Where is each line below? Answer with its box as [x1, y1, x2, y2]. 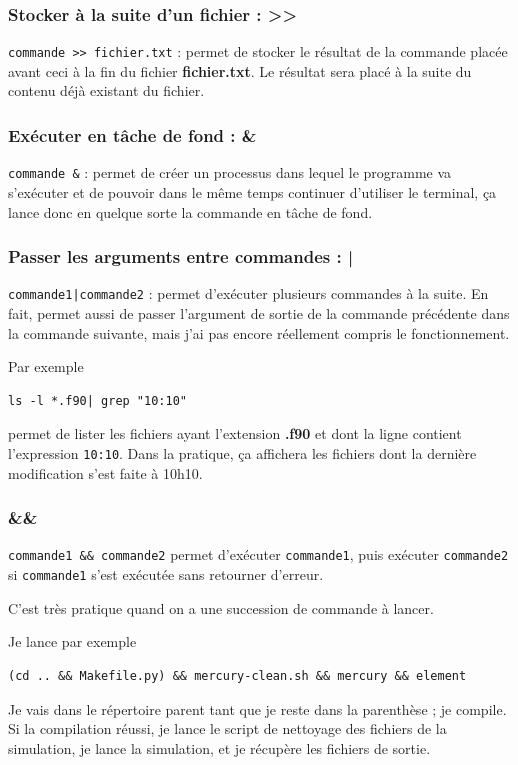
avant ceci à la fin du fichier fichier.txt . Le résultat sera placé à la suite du [8, 60, 472, 81]
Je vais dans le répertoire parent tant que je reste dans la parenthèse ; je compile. [8, 698, 507, 719]
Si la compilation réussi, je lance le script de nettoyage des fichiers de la [8, 718, 447, 739]
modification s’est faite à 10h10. [8, 462, 203, 483]
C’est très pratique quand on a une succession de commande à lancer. [8, 597, 434, 618]
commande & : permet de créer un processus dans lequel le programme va [8, 162, 452, 183]
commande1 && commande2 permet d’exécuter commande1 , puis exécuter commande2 [8, 544, 509, 565]
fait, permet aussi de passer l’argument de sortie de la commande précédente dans [8, 303, 510, 323]
